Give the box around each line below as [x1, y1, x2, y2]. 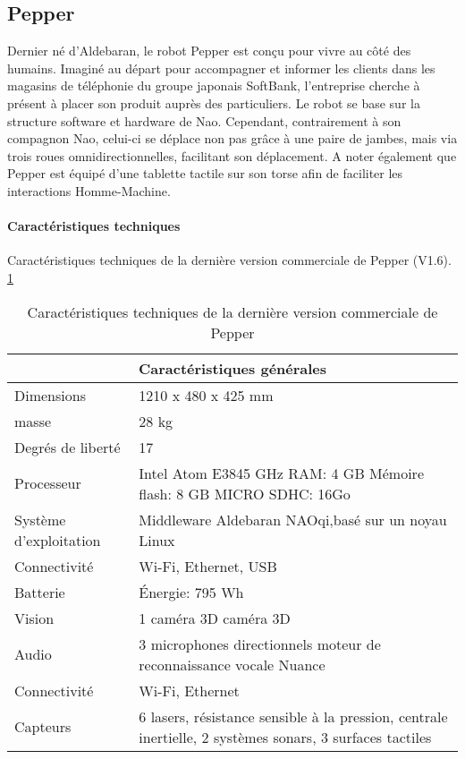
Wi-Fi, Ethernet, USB [139, 555, 277, 576]
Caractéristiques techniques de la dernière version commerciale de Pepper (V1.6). [7, 251, 452, 269]
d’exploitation [14, 529, 101, 550]
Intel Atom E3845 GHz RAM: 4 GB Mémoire [139, 462, 425, 483]
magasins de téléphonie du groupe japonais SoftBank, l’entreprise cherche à [7, 76, 420, 95]
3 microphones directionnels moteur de [139, 633, 381, 654]
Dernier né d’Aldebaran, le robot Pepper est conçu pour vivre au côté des [7, 41, 411, 60]
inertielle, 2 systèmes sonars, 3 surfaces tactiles [139, 726, 432, 747]
